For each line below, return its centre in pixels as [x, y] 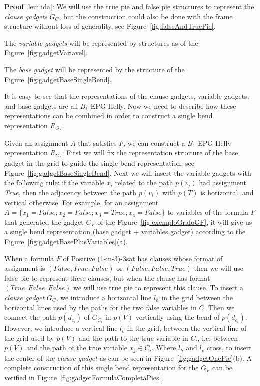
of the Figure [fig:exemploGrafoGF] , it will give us [175, 221]
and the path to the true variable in [133, 337]
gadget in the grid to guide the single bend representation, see [99, 163]
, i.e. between [218, 337]
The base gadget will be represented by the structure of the [95, 69]
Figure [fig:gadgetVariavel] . [46, 53]
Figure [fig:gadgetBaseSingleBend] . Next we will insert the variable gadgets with [128, 173]
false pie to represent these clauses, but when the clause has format [107, 277]
